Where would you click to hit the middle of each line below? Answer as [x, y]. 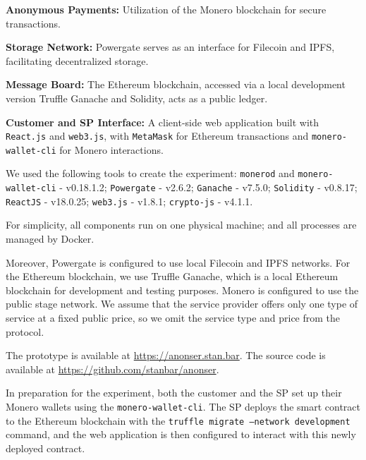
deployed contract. [45, 448]
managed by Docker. [50, 239]
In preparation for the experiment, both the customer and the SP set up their [174, 393]
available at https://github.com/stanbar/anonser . [112, 369]
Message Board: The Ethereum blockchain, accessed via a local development [176, 84]
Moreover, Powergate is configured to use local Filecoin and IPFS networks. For [178, 262]
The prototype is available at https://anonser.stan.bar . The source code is [166, 355]
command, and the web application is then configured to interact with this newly [181, 434]
